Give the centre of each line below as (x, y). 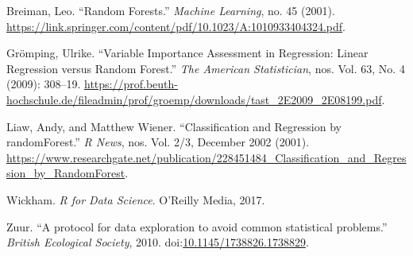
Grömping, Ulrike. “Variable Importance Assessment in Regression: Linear (187, 53)
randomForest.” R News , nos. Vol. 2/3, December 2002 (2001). (158, 142)
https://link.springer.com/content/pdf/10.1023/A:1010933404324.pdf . (176, 26)
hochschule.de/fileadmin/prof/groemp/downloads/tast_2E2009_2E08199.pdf (194, 99)
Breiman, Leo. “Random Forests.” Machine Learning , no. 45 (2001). (171, 10)
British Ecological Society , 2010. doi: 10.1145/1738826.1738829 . (158, 242)
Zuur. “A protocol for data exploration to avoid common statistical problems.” (197, 226)
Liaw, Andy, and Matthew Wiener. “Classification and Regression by (174, 126)
